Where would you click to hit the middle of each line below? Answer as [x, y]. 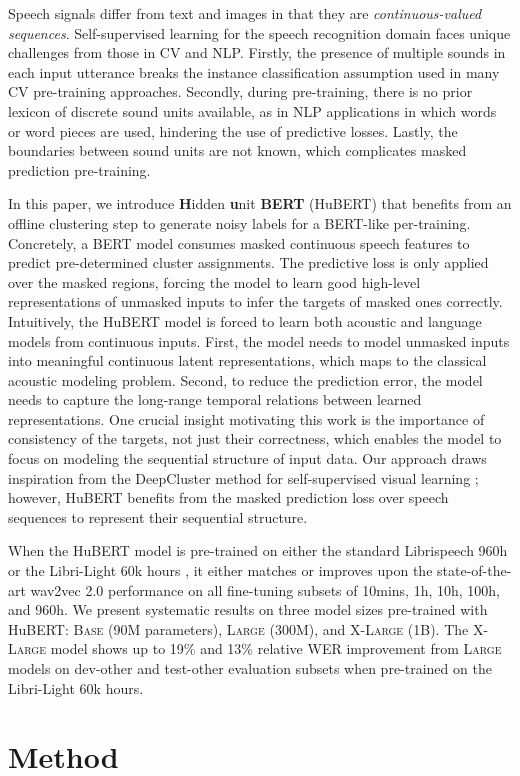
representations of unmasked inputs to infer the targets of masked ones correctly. [255, 301]
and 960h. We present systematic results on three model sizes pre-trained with [248, 609]
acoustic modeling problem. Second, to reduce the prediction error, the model [245, 379]
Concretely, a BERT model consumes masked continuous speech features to [239, 242]
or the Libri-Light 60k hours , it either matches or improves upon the [220, 570]
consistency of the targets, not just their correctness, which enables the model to [255, 438]
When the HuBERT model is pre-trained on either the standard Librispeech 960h [258, 550]
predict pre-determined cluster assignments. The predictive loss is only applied [248, 262]
